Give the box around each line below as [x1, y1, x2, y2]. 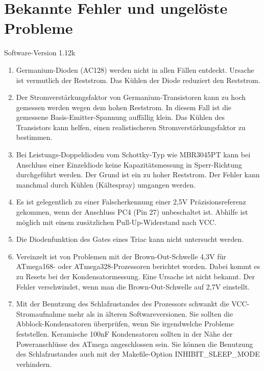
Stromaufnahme [16, 308, 66, 319]
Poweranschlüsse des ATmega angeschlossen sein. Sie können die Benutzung [16, 338, 253, 349]
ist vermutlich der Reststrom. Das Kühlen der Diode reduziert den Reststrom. [16, 74, 260, 85]
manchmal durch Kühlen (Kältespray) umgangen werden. [16, 179, 196, 190]
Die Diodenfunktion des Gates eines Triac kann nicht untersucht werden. [16, 234, 244, 244]
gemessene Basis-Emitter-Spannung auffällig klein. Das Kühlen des [16, 112, 225, 122]
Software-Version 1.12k [4, 47, 76, 58]
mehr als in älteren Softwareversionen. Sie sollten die [68, 308, 233, 319]
